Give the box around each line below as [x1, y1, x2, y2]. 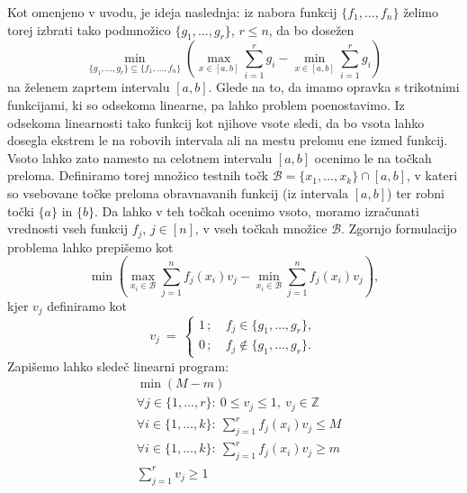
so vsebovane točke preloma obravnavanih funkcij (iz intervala [7, 183, 349, 202]
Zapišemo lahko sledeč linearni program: [7, 356, 229, 375]
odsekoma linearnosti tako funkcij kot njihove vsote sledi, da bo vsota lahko [7, 113, 425, 132]
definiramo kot [47, 296, 128, 315]
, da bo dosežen [268, 20, 355, 39]
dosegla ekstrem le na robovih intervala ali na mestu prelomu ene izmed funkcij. [7, 131, 448, 150]
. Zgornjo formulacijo [341, 219, 457, 238]
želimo [403, 3, 439, 21]
